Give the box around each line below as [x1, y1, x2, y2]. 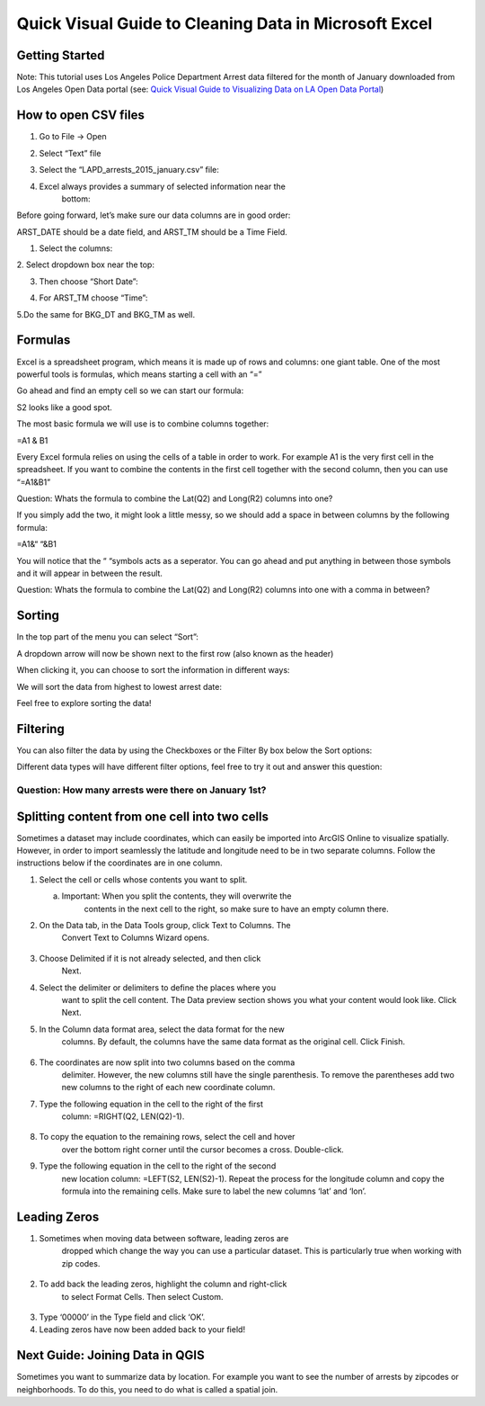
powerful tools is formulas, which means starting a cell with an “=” [16, 369, 262, 380]
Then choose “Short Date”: [39, 275, 138, 287]
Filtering [16, 721, 65, 737]
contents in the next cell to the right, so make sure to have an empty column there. [84, 903, 390, 914]
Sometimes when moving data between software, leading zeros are [39, 1232, 289, 1243]
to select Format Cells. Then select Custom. [61, 1291, 224, 1302]
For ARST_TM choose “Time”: [39, 292, 148, 303]
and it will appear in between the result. [16, 568, 163, 579]
